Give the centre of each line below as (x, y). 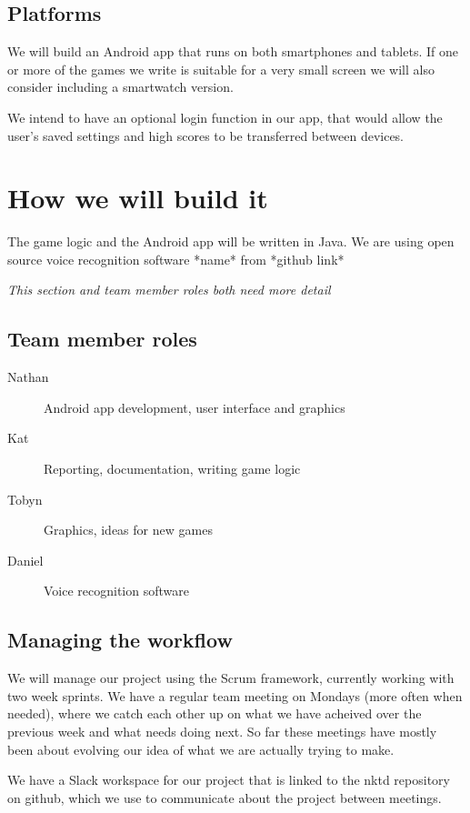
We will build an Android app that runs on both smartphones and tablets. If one (233, 51)
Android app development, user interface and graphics (195, 407)
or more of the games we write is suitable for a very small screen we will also (221, 69)
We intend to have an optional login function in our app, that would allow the (225, 117)
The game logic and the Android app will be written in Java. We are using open (231, 241)
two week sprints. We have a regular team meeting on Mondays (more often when (235, 695)
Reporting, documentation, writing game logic (172, 469)
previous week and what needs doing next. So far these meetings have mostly (222, 732)
